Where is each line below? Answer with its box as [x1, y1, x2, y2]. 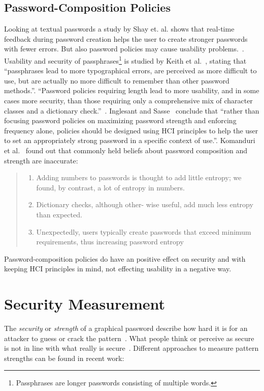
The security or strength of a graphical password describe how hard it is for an [4, 323, 248, 333]
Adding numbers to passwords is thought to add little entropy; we [36, 172, 242, 183]
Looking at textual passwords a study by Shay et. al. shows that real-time [4, 23, 235, 34]
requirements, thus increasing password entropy [36, 236, 184, 247]
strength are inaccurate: [4, 155, 78, 165]
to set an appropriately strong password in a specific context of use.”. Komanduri [4, 135, 255, 146]
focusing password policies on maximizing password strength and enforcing [4, 115, 237, 126]
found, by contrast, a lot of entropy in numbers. [36, 182, 185, 192]
